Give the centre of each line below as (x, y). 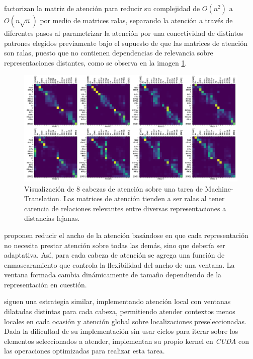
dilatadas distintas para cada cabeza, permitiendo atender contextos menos (120, 311)
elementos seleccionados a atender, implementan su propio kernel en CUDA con (127, 341)
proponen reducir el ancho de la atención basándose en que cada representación (126, 235)
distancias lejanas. (52, 218)
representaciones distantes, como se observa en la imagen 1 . (96, 62)
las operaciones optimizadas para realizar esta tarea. (85, 351)
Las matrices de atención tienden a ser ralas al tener (144, 198)
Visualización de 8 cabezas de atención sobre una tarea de (113, 188)
